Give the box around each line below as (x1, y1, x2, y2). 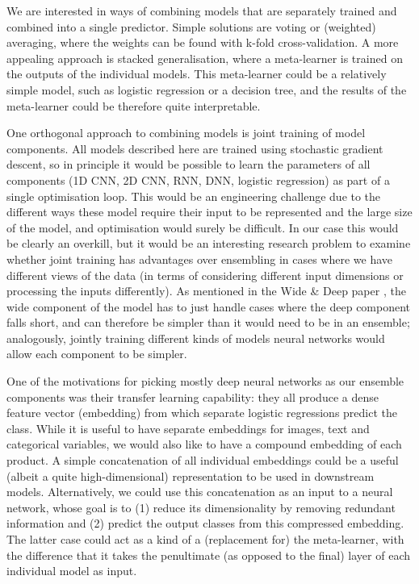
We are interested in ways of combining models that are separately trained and (6, 2, 397, 19)
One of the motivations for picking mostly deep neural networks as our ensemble (6, 373, 404, 390)
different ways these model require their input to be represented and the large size (6, 203, 413, 220)
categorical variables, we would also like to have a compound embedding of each (6, 436, 402, 453)
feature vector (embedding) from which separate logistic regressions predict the (6, 404, 398, 421)
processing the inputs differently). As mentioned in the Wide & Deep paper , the (6, 282, 406, 299)
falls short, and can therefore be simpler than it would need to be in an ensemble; (6, 314, 410, 331)
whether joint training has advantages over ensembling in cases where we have (6, 250, 393, 267)
